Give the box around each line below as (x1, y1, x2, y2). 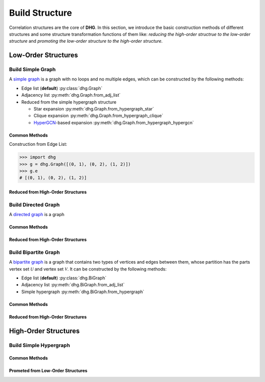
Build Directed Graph (9, 201, 60, 208)
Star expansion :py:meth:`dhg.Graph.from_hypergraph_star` (33, 106, 154, 112)
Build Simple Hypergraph (9, 342, 70, 349)
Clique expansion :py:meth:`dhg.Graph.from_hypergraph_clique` (33, 113, 163, 119)
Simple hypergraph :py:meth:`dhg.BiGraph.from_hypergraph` (21, 289, 145, 295)
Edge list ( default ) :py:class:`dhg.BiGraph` (21, 275, 106, 281)
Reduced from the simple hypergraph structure (21, 99, 117, 105)
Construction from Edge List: (9, 141, 67, 147)
